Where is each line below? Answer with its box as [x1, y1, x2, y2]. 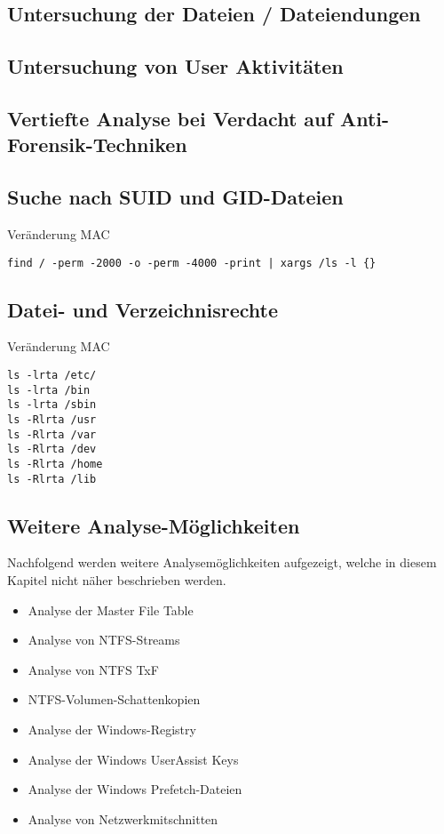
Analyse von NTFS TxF [28, 660, 159, 678]
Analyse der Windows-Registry [28, 720, 196, 738]
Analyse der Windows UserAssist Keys [28, 750, 239, 768]
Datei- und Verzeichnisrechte [7, 295, 278, 323]
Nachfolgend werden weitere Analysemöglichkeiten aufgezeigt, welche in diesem [7, 553, 437, 572]
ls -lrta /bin [7, 383, 91, 397]
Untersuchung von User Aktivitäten [7, 52, 344, 80]
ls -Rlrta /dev [7, 443, 97, 456]
